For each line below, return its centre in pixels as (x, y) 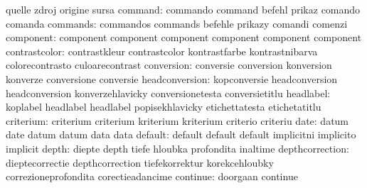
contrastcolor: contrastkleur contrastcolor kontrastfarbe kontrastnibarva (162, 51)
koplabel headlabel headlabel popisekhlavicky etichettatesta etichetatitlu (164, 107)
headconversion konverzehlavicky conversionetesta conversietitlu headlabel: (168, 93)
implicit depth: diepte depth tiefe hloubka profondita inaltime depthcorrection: (177, 148)
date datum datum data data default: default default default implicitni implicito (181, 134)
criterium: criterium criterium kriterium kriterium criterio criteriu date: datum (177, 120)
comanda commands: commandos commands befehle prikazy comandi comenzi (177, 23)
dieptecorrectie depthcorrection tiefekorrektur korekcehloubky (140, 162)
